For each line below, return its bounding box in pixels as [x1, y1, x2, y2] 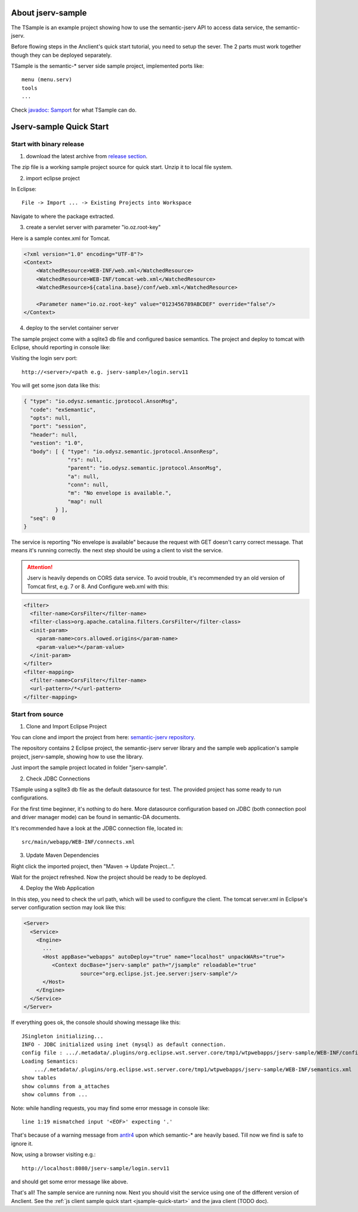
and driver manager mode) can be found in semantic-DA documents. [11, 814, 181, 821]
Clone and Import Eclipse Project [26, 722, 107, 730]
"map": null [67, 498, 103, 505]
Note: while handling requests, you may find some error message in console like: [11, 1105, 210, 1112]
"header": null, [30, 431, 78, 438]
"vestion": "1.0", [30, 439, 84, 447]
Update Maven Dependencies [26, 851, 100, 859]
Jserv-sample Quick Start [11, 122, 109, 132]
